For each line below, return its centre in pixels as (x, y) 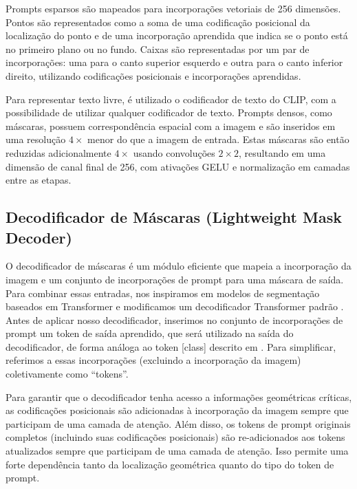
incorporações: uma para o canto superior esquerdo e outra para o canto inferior (174, 62)
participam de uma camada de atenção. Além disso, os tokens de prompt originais (178, 423)
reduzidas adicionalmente (58, 152)
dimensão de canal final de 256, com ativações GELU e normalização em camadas (178, 166)
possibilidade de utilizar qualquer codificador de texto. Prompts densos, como (169, 112)
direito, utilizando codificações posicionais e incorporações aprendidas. (153, 75)
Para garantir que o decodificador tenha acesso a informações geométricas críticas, (179, 396)
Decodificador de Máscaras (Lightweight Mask (174, 217)
